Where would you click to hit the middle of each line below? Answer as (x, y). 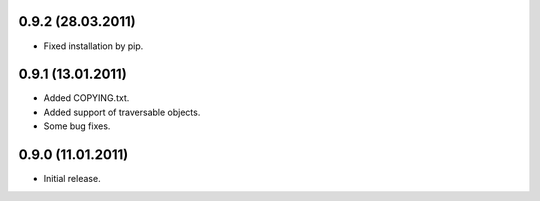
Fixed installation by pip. (93, 46)
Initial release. (72, 179)
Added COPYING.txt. (86, 98)
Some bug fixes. (77, 126)
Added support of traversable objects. (122, 112)
